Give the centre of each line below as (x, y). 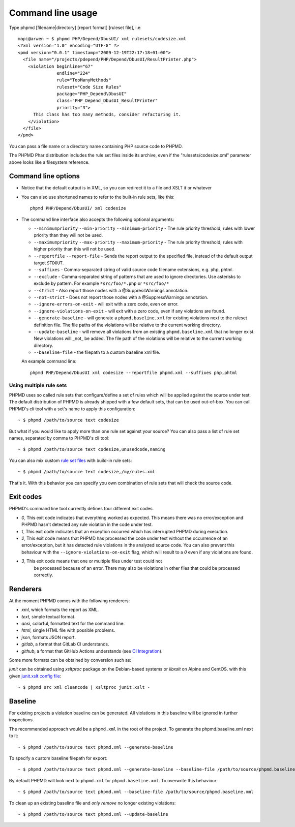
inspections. (21, 720)
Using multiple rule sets (38, 385)
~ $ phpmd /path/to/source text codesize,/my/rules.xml (87, 472)
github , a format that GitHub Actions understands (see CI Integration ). (92, 651)
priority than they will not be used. (68, 235)
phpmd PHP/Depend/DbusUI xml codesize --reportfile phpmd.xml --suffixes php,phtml (134, 372)
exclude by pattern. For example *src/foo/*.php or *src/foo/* (101, 283)
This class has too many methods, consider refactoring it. (107, 115)
